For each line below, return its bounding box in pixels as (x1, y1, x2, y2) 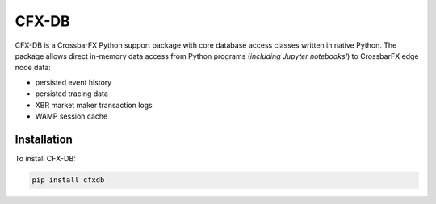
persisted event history (35, 77, 112, 87)
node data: (15, 63, 52, 73)
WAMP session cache (35, 111, 108, 121)
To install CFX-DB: (15, 153, 76, 163)
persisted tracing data (35, 89, 109, 98)
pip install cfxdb (31, 175, 105, 185)
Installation (15, 132, 73, 146)
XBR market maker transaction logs (35, 100, 153, 110)
